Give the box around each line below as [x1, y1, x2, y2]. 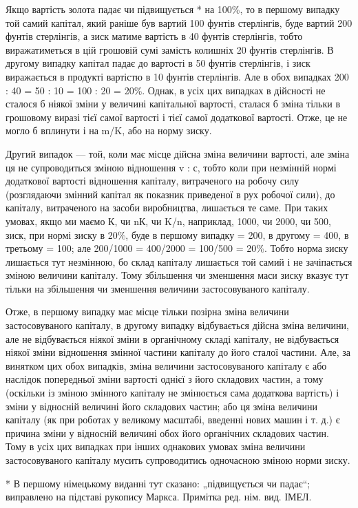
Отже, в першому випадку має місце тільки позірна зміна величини [6, 304, 289, 319]
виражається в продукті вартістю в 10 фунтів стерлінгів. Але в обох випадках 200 [6, 69, 349, 83]
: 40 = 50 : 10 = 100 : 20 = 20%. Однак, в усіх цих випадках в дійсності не [6, 83, 326, 97]
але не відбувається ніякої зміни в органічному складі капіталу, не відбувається [6, 331, 339, 346]
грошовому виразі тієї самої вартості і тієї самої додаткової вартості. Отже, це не [6, 109, 348, 124]
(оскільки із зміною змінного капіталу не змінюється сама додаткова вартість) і [6, 385, 339, 400]
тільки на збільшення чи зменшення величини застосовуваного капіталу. [6, 281, 310, 295]
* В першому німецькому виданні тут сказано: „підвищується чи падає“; [6, 476, 310, 490]
